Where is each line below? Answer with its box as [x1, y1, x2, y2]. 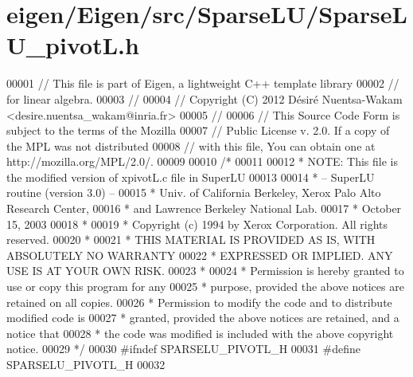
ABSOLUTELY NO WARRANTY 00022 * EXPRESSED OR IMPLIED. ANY [6, 246, 393, 263]
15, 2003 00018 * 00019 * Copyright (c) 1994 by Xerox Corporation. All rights [6, 215, 388, 232]
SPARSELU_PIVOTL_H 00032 [6, 356, 166, 372]
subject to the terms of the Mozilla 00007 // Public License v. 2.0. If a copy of [6, 122, 390, 139]
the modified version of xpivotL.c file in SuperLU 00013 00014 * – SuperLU [6, 168, 375, 185]
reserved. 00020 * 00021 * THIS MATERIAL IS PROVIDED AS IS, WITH [6, 231, 376, 248]
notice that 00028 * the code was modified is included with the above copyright [6, 324, 394, 341]
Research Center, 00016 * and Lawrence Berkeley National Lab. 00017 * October [6, 200, 402, 217]
